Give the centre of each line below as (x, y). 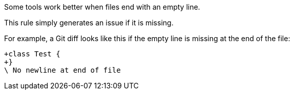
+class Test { (32, 54)
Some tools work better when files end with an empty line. (102, 7)
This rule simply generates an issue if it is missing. (89, 23)
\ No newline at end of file (62, 70)
